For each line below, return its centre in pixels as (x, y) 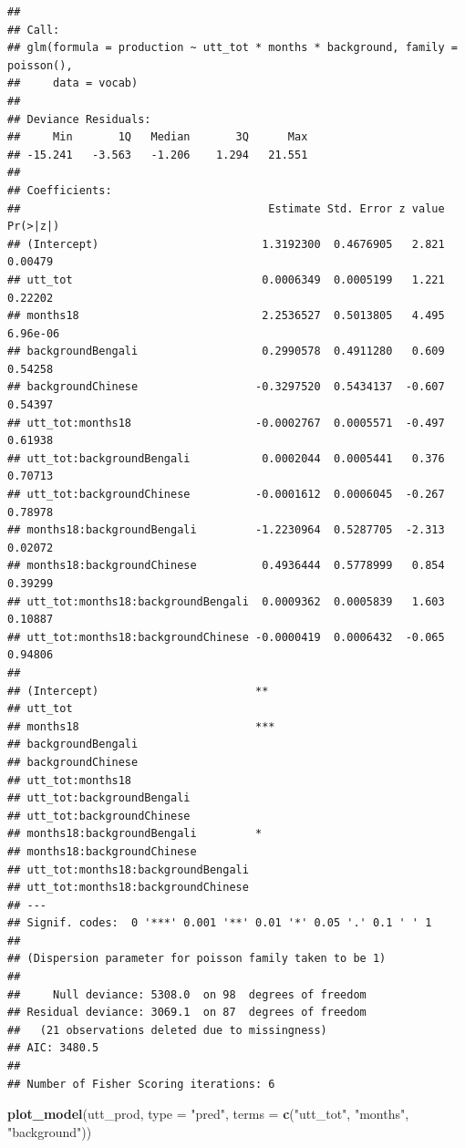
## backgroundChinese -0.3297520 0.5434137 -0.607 (226, 387)
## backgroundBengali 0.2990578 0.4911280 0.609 (226, 352)
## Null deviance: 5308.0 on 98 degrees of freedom (187, 994)
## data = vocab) (73, 83)
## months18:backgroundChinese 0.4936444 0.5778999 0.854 (226, 566)
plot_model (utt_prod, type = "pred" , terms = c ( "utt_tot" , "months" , (208, 1114)
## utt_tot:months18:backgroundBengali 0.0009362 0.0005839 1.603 (226, 601)
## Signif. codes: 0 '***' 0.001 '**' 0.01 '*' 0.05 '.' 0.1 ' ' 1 (220, 923)
